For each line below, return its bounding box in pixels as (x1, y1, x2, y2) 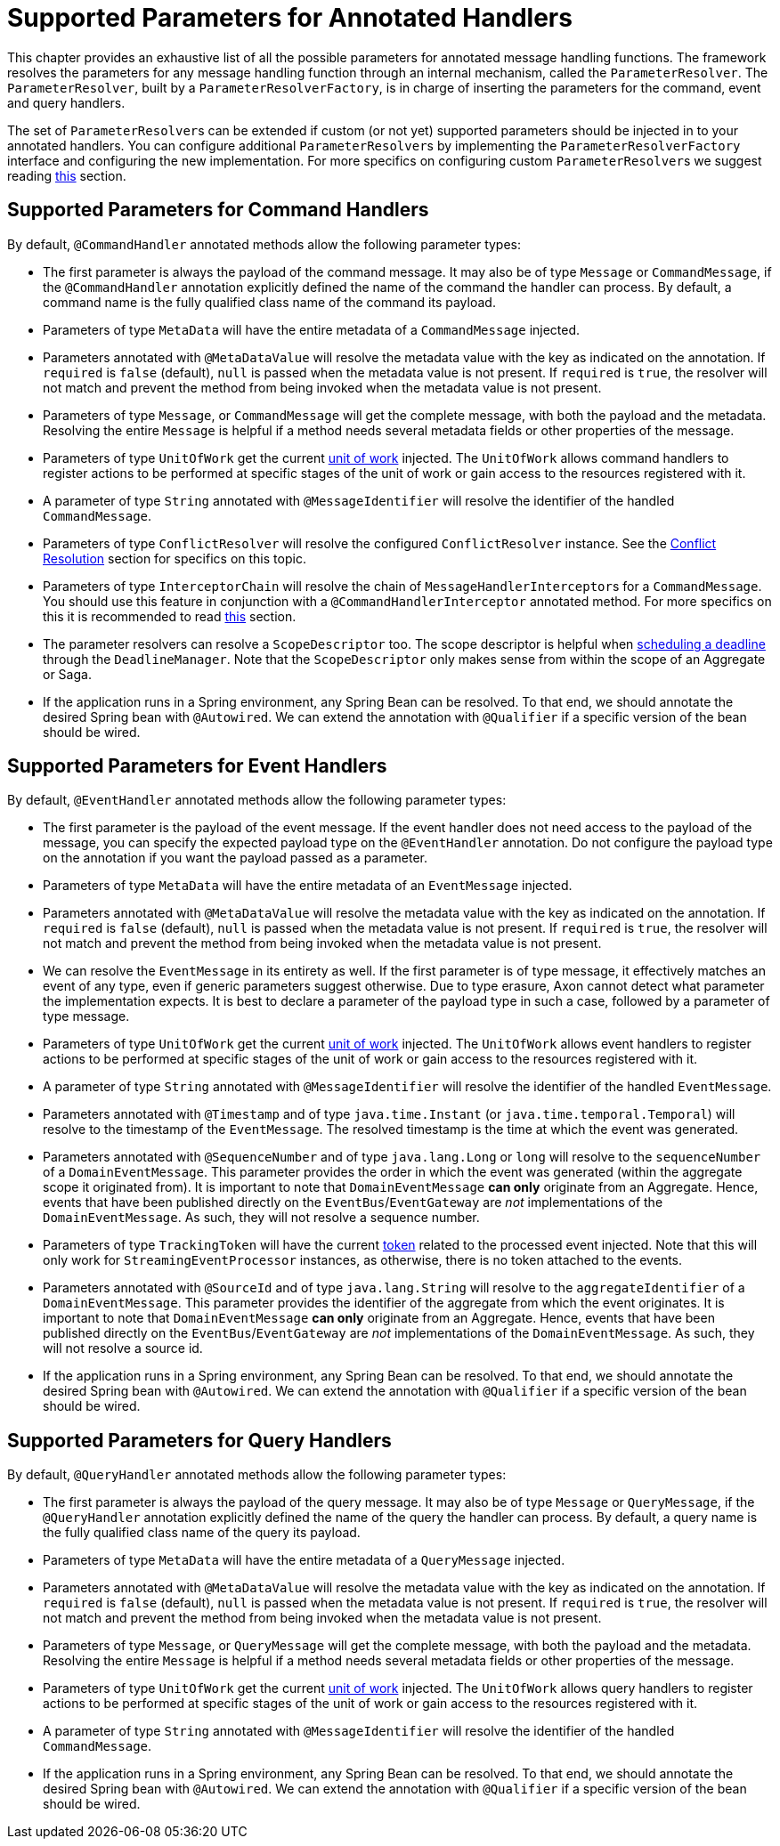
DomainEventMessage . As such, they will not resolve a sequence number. (43, 1210, 480, 1226)
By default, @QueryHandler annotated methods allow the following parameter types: (7, 1467, 507, 1483)
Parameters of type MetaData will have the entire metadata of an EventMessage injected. (43, 878, 573, 894)
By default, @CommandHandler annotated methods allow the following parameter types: (7, 236, 522, 252)
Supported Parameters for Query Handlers (7, 1429, 392, 1452)
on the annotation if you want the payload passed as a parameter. (43, 850, 427, 866)
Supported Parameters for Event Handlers (7, 755, 387, 778)
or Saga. (43, 666, 92, 682)
